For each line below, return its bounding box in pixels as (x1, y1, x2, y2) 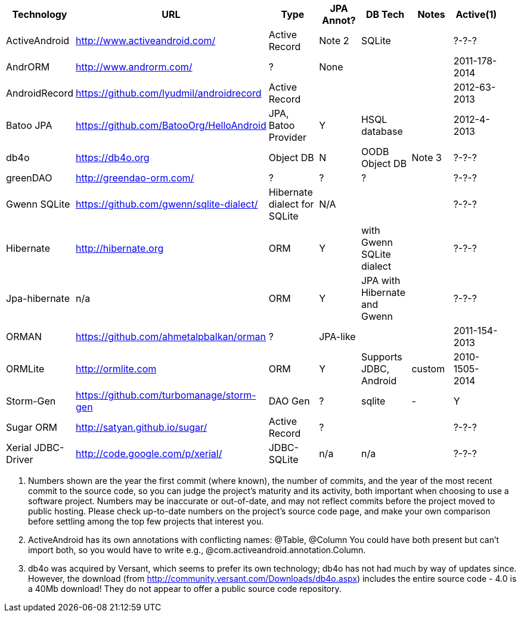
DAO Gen (268, 395, 310, 407)
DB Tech (366, 8, 405, 20)
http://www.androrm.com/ (76, 61, 193, 73)
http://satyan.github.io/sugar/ (76, 421, 207, 433)
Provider (268, 131, 306, 143)
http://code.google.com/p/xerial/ (76, 448, 222, 459)
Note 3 (411, 152, 442, 163)
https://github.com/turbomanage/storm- (76, 389, 256, 401)
